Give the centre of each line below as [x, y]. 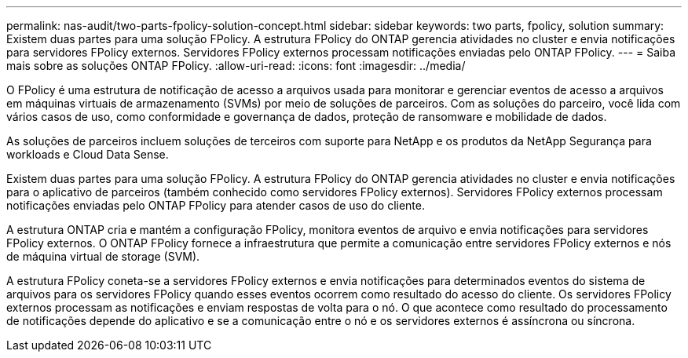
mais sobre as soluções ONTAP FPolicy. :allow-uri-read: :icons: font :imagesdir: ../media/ [236, 66]
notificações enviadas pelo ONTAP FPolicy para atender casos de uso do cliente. [216, 205]
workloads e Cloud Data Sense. [88, 154]
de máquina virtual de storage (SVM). [103, 256]
